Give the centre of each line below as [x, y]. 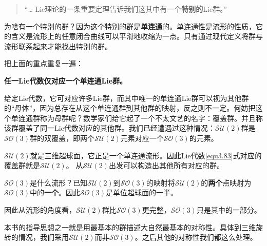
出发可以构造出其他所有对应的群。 [166, 165]
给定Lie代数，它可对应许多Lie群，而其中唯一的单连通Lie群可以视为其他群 [127, 98]
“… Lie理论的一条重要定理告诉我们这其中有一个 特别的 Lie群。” [126, 9]
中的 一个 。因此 [55, 192]
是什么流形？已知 [59, 182]
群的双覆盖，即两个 [62, 138]
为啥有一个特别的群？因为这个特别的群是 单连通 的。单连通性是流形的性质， [130, 26]
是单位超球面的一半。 [142, 192]
